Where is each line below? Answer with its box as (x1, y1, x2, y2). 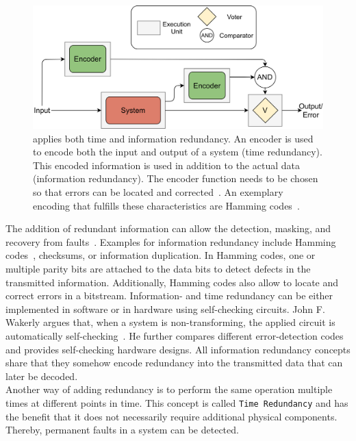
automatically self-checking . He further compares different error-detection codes (5, 329, 344, 343)
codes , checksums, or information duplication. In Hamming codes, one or (5, 248, 316, 262)
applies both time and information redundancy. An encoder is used (33, 131, 314, 145)
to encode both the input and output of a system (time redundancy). (33, 144, 322, 159)
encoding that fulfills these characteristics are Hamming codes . (33, 198, 300, 212)
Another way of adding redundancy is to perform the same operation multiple (5, 382, 333, 396)
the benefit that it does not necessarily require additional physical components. (5, 409, 338, 423)
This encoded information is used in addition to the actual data (33, 157, 300, 172)
